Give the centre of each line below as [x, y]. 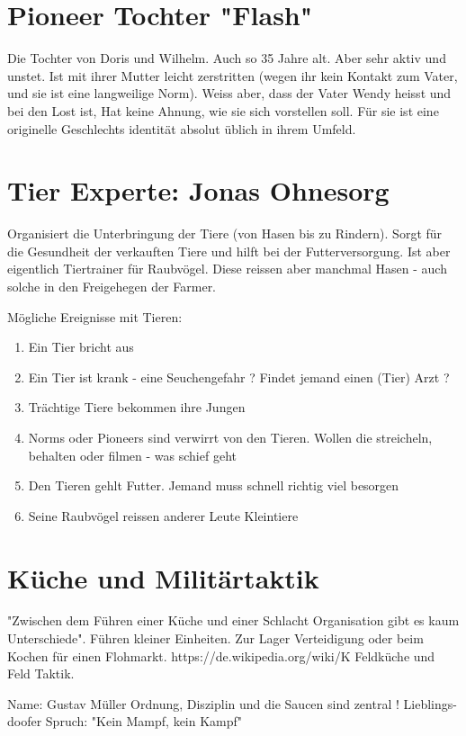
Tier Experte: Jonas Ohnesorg [198, 190]
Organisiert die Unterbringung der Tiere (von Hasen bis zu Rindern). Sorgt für [225, 233]
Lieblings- [430, 703]
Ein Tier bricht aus [81, 347]
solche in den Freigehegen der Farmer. [112, 286]
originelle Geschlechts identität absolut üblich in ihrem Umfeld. [182, 128]
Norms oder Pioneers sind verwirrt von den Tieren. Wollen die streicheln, [230, 437]
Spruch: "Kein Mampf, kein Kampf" [144, 721]
